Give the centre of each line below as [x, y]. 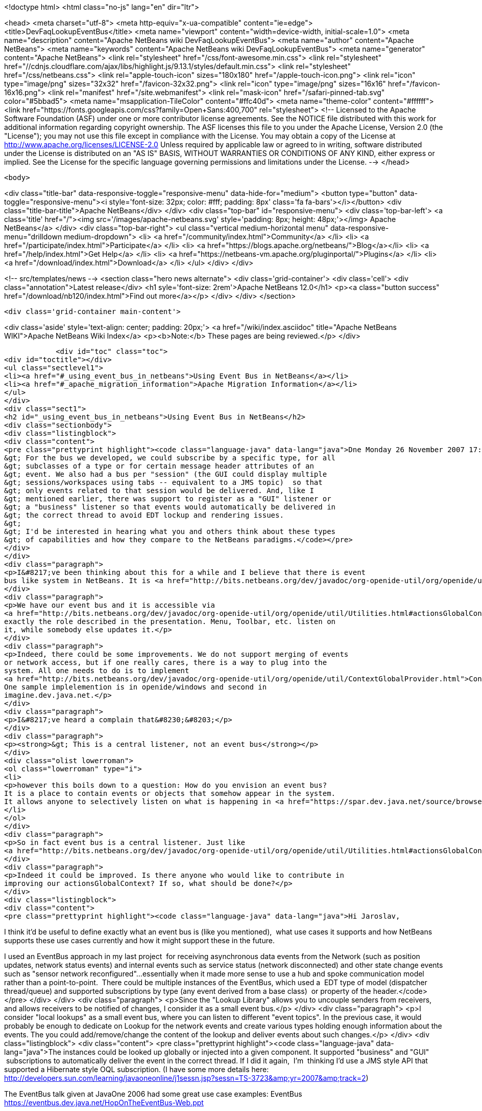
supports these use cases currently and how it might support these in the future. [139, 940]
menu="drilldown [33, 237]
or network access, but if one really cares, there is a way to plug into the [166, 662]
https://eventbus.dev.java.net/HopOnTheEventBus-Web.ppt [104, 1103]
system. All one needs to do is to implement [97, 671]
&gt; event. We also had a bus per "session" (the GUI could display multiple [166, 474]
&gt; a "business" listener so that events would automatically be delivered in [170, 507]
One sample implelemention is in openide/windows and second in [136, 687]
